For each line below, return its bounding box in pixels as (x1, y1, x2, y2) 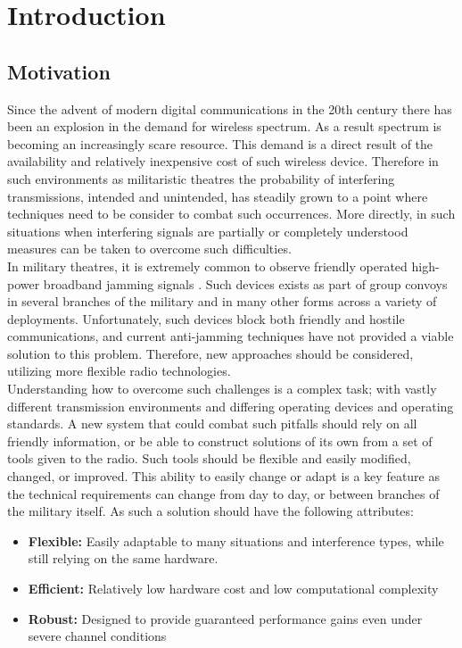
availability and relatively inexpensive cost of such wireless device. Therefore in (7, 152, 439, 170)
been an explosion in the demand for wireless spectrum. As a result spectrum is (7, 117, 441, 136)
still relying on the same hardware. (28, 549, 219, 568)
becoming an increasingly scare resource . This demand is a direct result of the (7, 134, 433, 153)
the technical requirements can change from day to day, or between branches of (7, 484, 440, 503)
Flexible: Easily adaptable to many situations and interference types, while (28, 531, 444, 550)
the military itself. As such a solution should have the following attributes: (7, 502, 414, 520)
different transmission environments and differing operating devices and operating (7, 396, 454, 415)
